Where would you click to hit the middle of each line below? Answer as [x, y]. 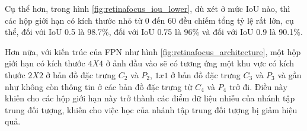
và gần [290, 74]
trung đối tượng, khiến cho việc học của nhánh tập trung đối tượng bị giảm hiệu [151, 109]
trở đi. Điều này [258, 86]
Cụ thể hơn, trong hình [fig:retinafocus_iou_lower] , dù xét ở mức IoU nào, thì [148, 8]
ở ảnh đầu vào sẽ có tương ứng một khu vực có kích [200, 63]
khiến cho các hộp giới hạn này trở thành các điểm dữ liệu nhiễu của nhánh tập [150, 98]
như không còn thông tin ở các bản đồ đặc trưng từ [99, 86]
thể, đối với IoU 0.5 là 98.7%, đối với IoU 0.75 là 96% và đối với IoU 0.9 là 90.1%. [154, 32]
